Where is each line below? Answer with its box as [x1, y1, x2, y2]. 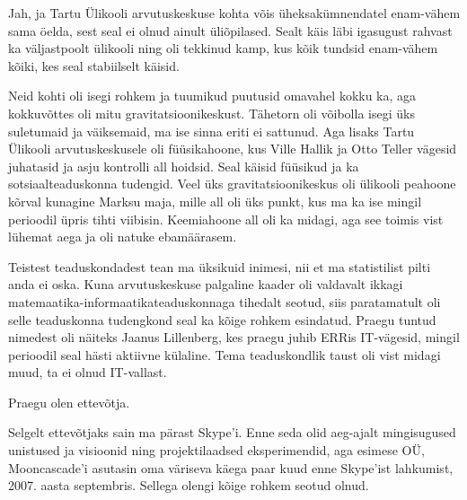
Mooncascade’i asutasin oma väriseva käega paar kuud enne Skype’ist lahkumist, [8, 458, 454, 477]
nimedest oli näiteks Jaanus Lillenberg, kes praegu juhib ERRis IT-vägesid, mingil [8, 328, 460, 346]
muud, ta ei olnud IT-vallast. [8, 363, 167, 382]
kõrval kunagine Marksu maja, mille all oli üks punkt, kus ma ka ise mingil [8, 191, 422, 210]
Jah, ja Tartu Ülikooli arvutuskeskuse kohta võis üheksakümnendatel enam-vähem [8, 4, 461, 22]
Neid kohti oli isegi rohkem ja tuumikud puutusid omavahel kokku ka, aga [8, 86, 417, 105]
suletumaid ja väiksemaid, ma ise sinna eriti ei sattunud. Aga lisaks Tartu [8, 121, 415, 140]
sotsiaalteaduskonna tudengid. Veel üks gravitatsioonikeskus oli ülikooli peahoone [8, 174, 456, 193]
